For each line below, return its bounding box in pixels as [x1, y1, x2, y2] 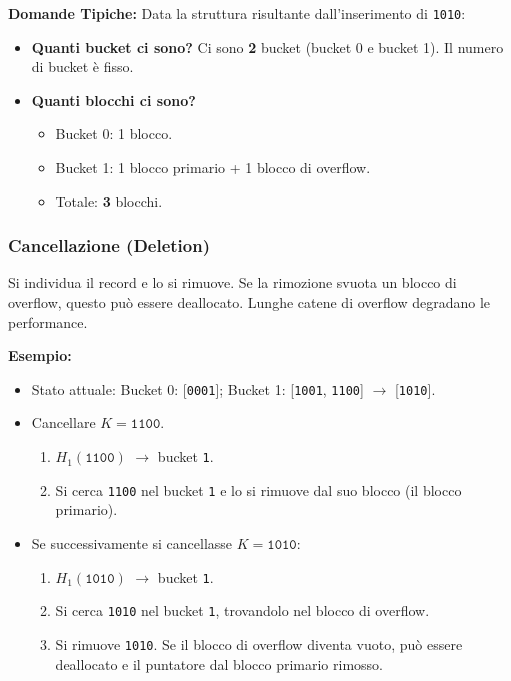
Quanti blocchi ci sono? [31, 89, 196, 110]
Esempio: [8, 345, 72, 366]
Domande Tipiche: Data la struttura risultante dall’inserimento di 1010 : [8, 3, 466, 23]
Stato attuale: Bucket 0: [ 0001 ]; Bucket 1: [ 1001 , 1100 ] [31, 378, 364, 399]
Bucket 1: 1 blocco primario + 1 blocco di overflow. [55, 157, 371, 178]
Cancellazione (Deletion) [8, 233, 210, 258]
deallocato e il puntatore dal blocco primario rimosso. [55, 653, 383, 674]
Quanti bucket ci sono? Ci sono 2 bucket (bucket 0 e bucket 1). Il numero [31, 36, 504, 57]
